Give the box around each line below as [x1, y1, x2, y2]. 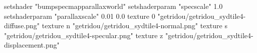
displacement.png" [4, 40, 60, 50]
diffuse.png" [4, 20, 40, 31]
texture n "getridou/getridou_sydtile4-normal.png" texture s [42, 20, 227, 31]
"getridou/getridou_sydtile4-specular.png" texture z [4, 30, 163, 40]
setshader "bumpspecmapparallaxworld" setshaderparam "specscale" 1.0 [4, 1, 223, 11]
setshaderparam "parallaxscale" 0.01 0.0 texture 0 [4, 10, 155, 21]
